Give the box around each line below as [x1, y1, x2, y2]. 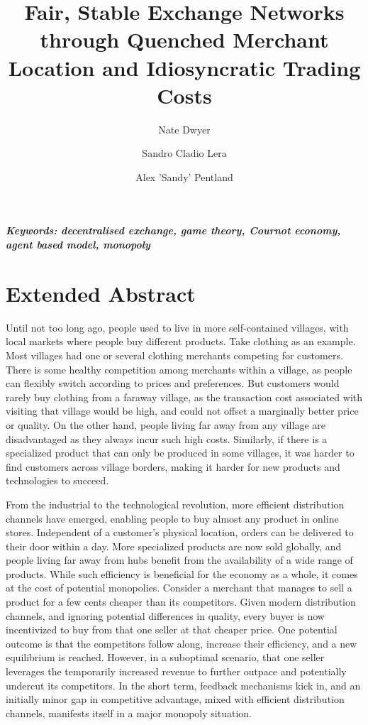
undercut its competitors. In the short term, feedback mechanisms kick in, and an [6, 677, 361, 692]
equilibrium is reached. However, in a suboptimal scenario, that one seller [6, 650, 325, 665]
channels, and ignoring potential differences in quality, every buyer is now [6, 608, 325, 623]
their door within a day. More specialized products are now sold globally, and [6, 538, 342, 553]
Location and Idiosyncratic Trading [8, 53, 361, 82]
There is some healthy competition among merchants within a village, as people [6, 361, 352, 376]
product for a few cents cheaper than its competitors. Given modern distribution [6, 594, 356, 609]
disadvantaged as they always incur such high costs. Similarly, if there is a [6, 431, 328, 446]
